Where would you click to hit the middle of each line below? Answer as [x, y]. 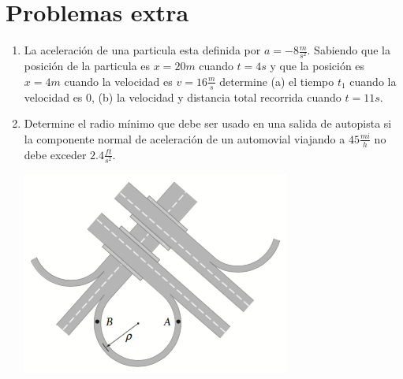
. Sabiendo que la [349, 50]
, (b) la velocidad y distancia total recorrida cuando [216, 97]
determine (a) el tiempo [277, 81]
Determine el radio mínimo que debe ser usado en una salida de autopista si [208, 123]
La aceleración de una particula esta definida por [142, 50]
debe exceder [55, 154]
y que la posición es [317, 66]
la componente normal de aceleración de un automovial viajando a [185, 138]
